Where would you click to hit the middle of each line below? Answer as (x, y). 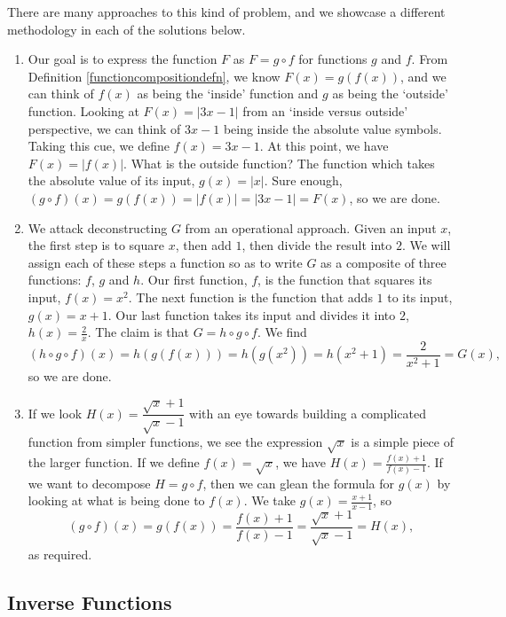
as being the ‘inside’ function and (228, 94)
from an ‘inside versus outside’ (325, 110)
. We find (282, 332)
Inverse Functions (90, 601)
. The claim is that (138, 332)
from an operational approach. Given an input (311, 227)
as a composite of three (383, 262)
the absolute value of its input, (111, 180)
